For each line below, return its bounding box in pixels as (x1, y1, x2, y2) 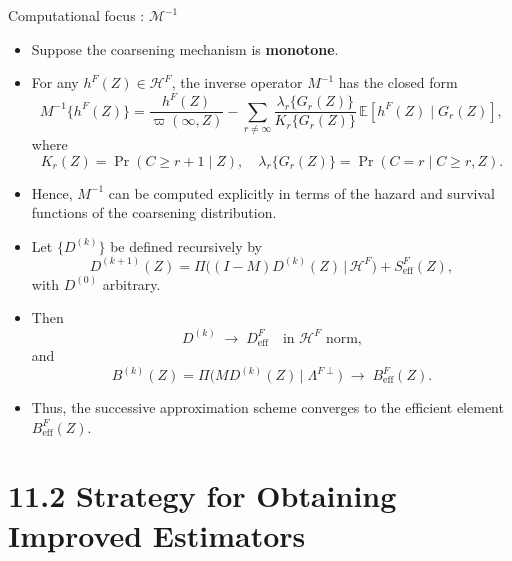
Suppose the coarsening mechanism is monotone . (31, 38, 339, 59)
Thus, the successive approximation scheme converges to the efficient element (31, 397, 504, 417)
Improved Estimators (8, 514, 306, 555)
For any (31, 72, 79, 93)
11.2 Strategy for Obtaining (8, 475, 397, 516)
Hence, (31, 182, 73, 203)
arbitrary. (102, 273, 161, 294)
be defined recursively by (110, 235, 262, 256)
